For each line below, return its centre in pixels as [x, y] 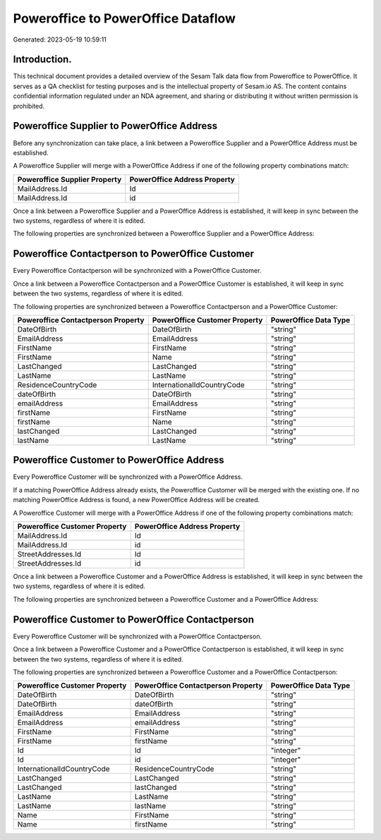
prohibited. [29, 106]
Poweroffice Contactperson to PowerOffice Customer [133, 254]
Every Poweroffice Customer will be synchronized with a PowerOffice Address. [128, 477]
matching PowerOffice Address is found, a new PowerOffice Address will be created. [137, 500]
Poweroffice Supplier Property [69, 179]
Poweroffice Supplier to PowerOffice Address [115, 126]
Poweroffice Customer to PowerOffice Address [119, 460]
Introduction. [42, 60]
